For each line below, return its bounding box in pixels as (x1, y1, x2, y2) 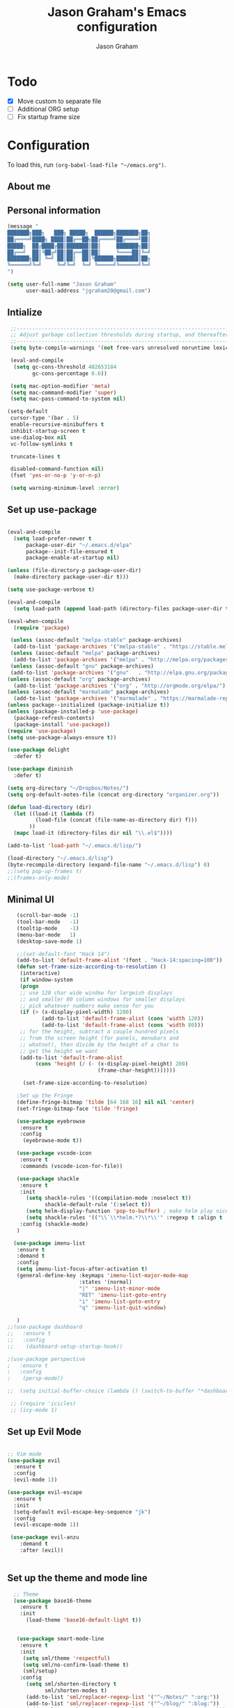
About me (7, 180, 51, 192)
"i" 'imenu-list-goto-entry (79, 1298, 160, 1305)
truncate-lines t (10, 453, 61, 460)
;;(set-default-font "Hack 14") (16, 951, 111, 957)
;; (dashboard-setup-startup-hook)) (7, 1343, 123, 1350)
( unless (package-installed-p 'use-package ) (7, 708, 139, 715)
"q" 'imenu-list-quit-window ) (79, 1305, 167, 1311)
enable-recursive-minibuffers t (10, 421, 104, 429)
